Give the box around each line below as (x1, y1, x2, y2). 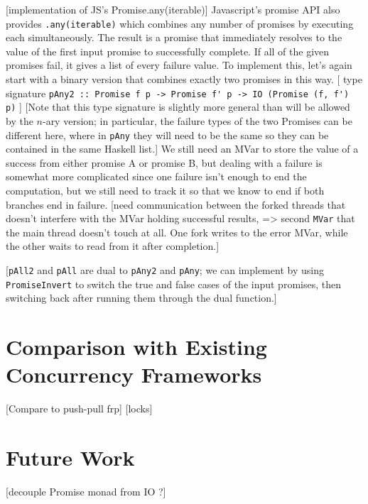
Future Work (6, 443, 135, 471)
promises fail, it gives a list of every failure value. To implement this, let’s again (6, 57, 352, 72)
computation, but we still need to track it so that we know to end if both (6, 182, 325, 197)
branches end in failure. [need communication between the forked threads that (6, 197, 346, 212)
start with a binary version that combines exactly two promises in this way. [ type (6, 72, 362, 87)
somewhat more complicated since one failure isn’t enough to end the (6, 169, 307, 184)
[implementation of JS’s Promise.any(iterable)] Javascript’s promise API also (6, 2, 340, 16)
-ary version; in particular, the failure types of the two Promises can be (42, 113, 352, 128)
